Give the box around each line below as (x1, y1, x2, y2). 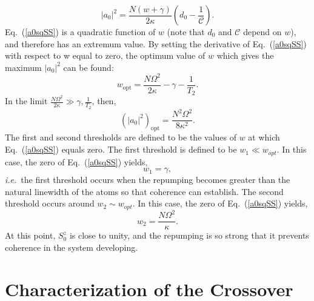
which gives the (216, 49, 274, 62)
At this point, (5, 229, 56, 242)
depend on (243, 25, 282, 38)
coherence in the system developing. (5, 240, 138, 253)
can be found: (63, 61, 114, 73)
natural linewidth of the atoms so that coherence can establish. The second (5, 185, 284, 197)
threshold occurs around (5, 197, 95, 210)
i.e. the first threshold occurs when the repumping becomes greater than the (5, 173, 290, 186)
